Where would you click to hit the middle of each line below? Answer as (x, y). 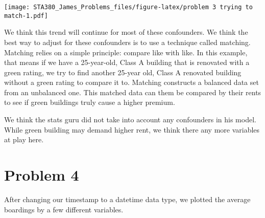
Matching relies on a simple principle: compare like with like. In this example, (126, 52)
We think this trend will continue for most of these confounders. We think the (126, 32)
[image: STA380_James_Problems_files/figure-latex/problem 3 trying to (128, 7)
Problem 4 (42, 175)
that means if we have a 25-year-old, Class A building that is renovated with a (127, 62)
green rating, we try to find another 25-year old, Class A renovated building (123, 72)
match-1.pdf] (26, 16)
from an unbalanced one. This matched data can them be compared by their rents (133, 92)
